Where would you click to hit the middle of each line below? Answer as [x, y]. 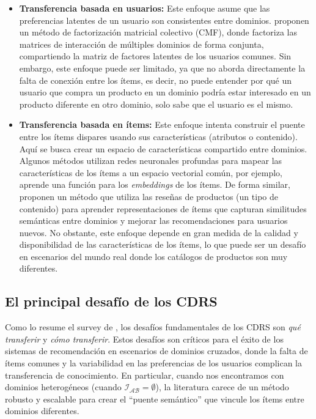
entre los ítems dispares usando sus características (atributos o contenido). [158, 136]
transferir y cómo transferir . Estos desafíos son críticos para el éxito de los [144, 339]
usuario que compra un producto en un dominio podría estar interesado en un [165, 92]
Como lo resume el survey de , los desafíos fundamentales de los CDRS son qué [153, 327]
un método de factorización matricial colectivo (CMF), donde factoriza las [158, 32]
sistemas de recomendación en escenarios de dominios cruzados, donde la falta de [156, 351]
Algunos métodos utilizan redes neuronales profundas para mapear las [151, 161]
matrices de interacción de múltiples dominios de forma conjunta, [141, 44]
